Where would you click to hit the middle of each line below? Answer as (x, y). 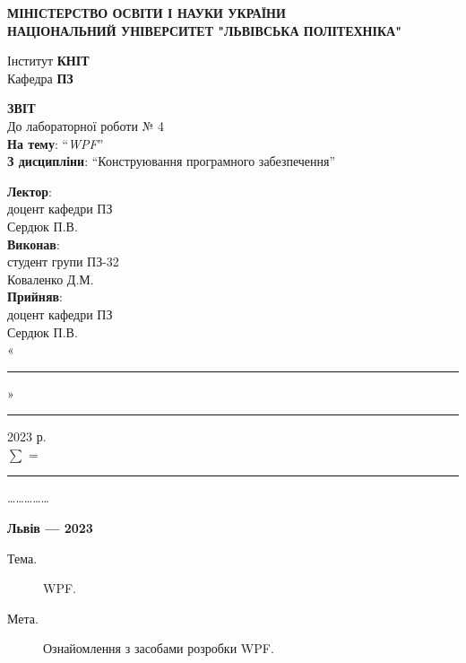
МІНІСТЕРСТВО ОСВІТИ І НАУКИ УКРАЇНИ (147, 13)
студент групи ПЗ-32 (63, 262)
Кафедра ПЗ (40, 78)
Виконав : (34, 244)
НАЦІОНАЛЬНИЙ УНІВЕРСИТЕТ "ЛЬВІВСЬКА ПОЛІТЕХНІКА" (204, 30)
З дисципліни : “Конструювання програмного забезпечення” (172, 161)
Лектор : (30, 191)
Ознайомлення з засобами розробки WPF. (159, 648)
